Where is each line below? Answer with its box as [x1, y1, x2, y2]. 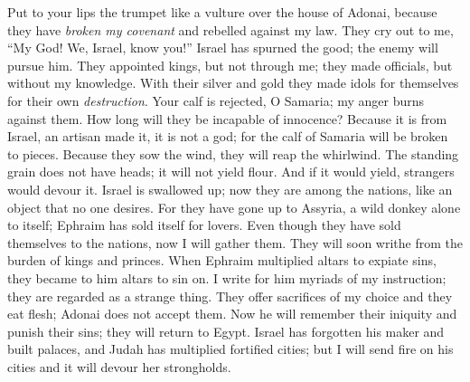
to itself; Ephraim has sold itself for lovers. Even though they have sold [7, 215, 401, 234]
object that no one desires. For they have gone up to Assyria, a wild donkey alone [7, 197, 461, 216]
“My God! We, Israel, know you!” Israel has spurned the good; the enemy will [7, 38, 438, 57]
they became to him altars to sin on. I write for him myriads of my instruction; [7, 268, 446, 287]
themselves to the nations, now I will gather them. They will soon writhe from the [7, 233, 463, 252]
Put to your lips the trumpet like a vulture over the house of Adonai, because [7, 3, 437, 21]
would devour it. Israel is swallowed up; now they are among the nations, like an [7, 179, 453, 198]
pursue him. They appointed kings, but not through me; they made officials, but [7, 55, 453, 74]
